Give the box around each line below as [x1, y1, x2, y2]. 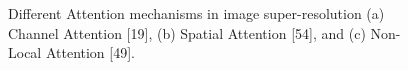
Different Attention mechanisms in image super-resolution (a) [8, 3, 385, 23]
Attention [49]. [45, 42, 135, 63]
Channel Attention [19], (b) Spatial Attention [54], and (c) [8, 22, 366, 43]
